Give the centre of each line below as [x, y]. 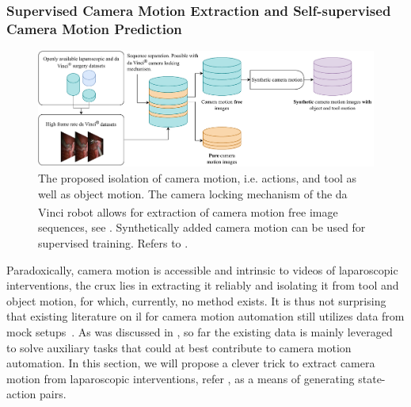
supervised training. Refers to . [113, 243]
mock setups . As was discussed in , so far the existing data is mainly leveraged [200, 332]
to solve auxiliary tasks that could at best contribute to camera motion [179, 347]
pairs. [53, 394]
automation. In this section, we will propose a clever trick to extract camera [191, 363]
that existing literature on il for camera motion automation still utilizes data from [205, 316]
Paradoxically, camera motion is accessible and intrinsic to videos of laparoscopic [202, 269]
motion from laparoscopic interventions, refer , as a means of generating [181, 378]
